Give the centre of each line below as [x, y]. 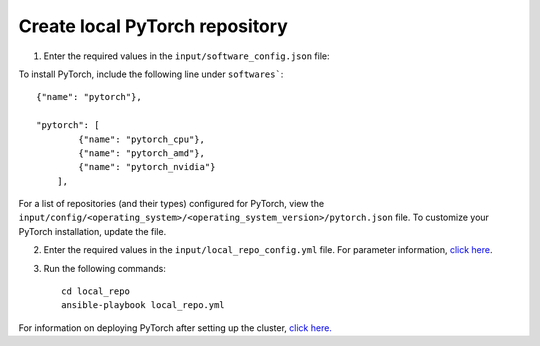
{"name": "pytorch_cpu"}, [141, 139]
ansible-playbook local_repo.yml [143, 305]
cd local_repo [95, 291]
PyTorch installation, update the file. [92, 231]
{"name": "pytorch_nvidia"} [147, 167]
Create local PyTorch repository [153, 26]
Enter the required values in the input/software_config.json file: [186, 56]
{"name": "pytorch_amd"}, [141, 153]
